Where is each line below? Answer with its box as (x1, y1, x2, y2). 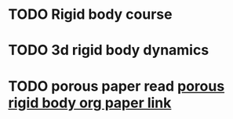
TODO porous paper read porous (8, 77, 225, 95)
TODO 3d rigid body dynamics (8, 41, 209, 59)
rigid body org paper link (8, 94, 172, 111)
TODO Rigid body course (8, 5, 173, 23)
